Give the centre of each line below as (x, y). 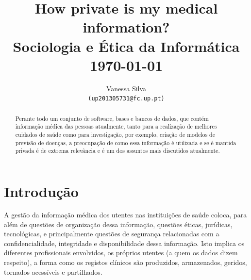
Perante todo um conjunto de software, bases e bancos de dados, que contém (112, 118)
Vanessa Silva (126, 88)
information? (126, 27)
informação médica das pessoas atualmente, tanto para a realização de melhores (116, 126)
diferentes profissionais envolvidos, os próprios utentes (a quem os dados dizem (121, 253)
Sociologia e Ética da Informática (126, 46)
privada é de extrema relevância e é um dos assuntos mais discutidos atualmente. (117, 151)
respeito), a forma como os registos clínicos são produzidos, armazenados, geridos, (125, 262)
